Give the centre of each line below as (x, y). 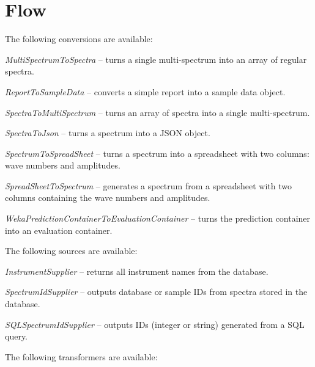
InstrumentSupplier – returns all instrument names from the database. (137, 271)
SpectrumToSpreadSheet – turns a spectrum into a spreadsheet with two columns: (157, 153)
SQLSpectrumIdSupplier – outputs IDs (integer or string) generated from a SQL (155, 324)
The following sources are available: (71, 251)
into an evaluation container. (59, 230)
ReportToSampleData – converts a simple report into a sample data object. (145, 91)
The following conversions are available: (79, 39)
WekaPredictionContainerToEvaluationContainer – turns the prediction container (158, 218)
